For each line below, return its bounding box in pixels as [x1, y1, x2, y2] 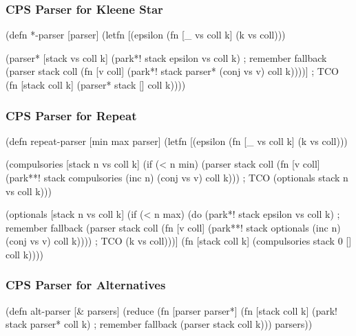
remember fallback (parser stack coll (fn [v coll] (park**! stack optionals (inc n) [6, 220, 341, 234]
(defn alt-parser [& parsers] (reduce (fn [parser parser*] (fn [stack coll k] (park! [6, 303, 337, 317]
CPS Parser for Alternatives [6, 276, 166, 293]
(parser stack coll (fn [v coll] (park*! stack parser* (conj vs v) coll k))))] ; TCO [6, 64, 339, 78]
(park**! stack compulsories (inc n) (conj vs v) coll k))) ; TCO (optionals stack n [6, 170, 348, 184]
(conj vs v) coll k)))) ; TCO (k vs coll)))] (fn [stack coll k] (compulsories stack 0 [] [6, 234, 352, 248]
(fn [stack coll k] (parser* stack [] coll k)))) [6, 78, 186, 91]
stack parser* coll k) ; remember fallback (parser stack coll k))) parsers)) [6, 317, 313, 331]
